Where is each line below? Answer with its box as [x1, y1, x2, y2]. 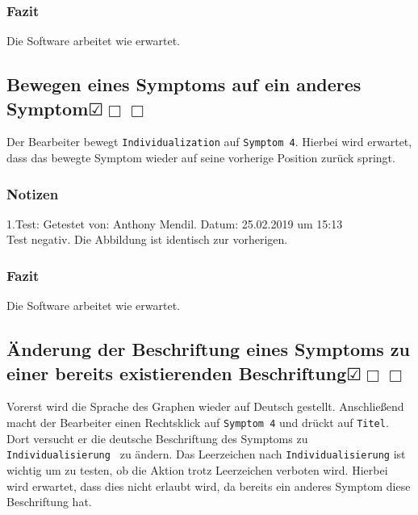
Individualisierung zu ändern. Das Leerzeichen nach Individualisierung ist [6, 446, 406, 463]
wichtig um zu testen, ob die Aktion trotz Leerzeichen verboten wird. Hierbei [6, 461, 388, 478]
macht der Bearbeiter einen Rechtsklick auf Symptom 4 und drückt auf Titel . [6, 414, 389, 431]
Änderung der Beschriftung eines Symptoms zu [6, 337, 411, 362]
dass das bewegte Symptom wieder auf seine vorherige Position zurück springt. [6, 149, 395, 166]
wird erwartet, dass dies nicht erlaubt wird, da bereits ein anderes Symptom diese [6, 477, 411, 494]
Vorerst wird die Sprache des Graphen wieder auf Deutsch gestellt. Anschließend [6, 398, 404, 415]
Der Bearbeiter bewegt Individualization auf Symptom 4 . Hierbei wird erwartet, [6, 133, 412, 150]
